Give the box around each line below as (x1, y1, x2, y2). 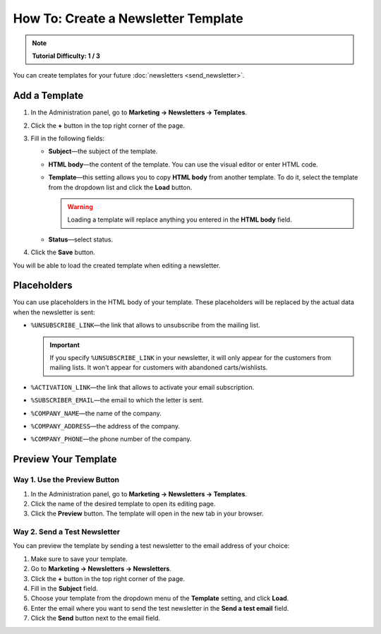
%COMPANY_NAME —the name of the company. (30, 409, 162, 417)
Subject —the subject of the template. (48, 147, 158, 155)
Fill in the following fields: (30, 134, 105, 143)
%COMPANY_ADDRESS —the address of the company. (30, 421, 180, 430)
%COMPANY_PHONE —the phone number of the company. (30, 435, 192, 443)
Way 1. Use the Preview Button (13, 475, 120, 485)
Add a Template (13, 90, 84, 102)
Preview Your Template (13, 453, 117, 465)
